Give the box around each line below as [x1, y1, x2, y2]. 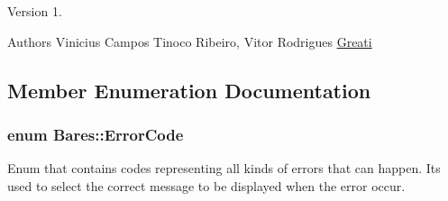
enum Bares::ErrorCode [7, 123, 184, 145]
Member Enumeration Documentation [7, 76, 371, 104]
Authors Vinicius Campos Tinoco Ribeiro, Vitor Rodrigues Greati [7, 32, 372, 50]
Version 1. [7, 2, 62, 20]
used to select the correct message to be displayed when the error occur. [7, 176, 406, 195]
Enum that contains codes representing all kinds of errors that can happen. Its [7, 159, 441, 178]
